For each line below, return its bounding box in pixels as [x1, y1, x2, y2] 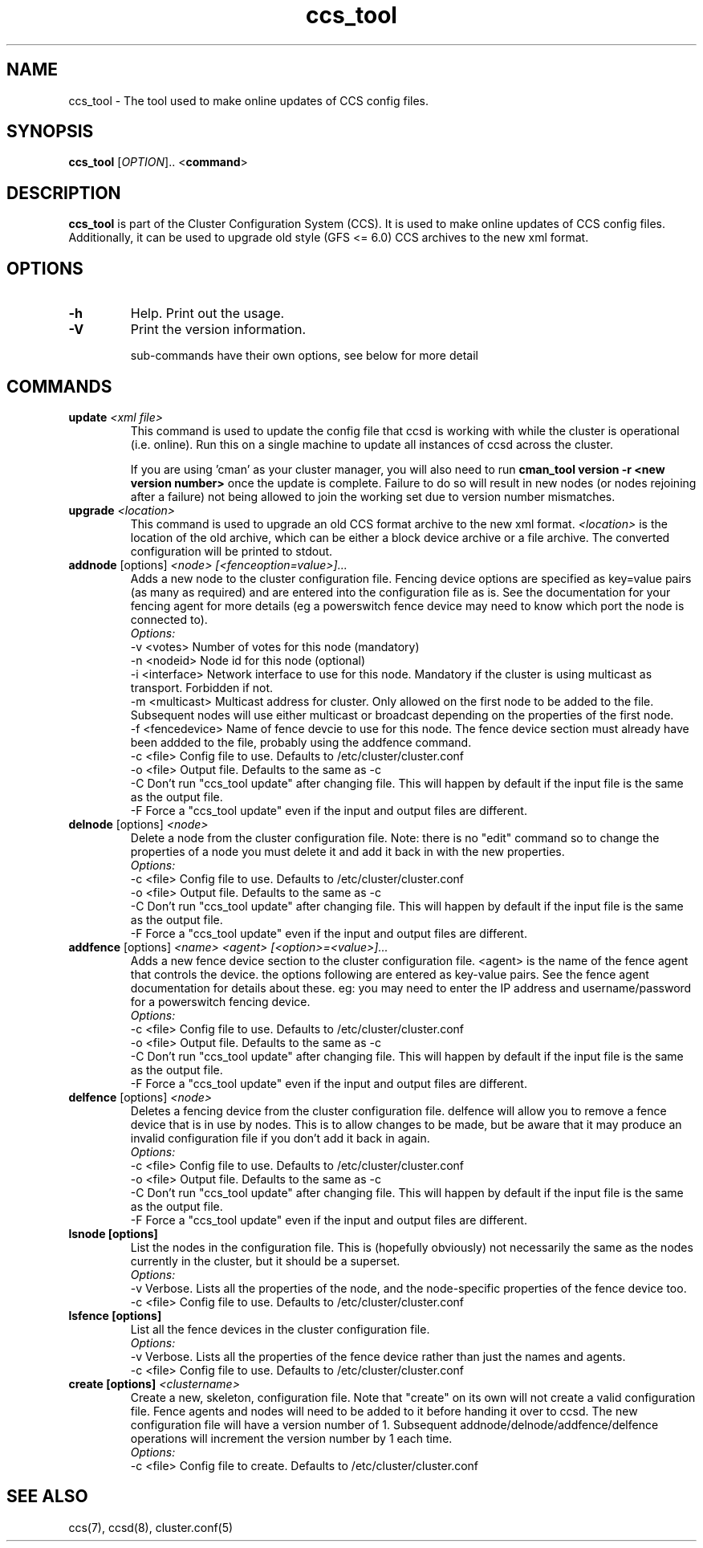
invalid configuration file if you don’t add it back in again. [130, 1130, 430, 1145]
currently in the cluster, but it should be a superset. [130, 1253, 400, 1268]
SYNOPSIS [6, 121, 94, 142]
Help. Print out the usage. [130, 305, 285, 322]
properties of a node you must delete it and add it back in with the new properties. [130, 844, 565, 858]
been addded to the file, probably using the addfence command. [130, 735, 472, 749]
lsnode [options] [68, 1226, 158, 1240]
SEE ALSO [6, 1486, 88, 1507]
